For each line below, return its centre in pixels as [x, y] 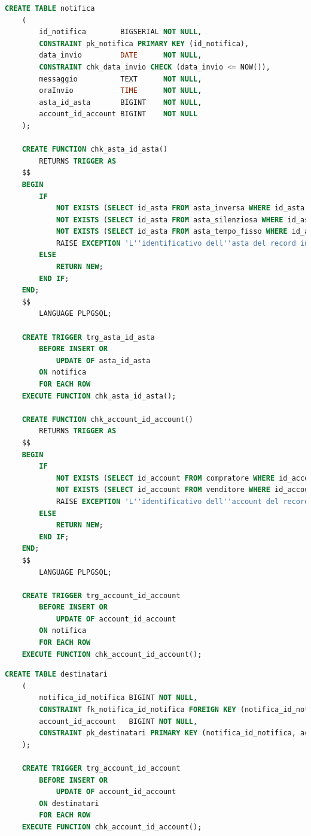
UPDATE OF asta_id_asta [103, 360]
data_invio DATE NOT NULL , [121, 55]
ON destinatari [69, 803]
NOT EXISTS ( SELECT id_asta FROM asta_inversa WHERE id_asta [180, 208]
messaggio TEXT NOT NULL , [121, 79]
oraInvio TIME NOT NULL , [121, 91]
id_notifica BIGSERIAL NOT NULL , [121, 32]
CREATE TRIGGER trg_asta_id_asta [88, 337]
